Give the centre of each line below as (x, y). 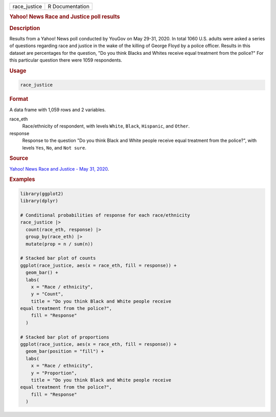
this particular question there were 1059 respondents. (66, 60)
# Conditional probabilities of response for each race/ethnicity (105, 215)
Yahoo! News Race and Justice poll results (65, 17)
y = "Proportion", (54, 373)
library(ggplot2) (42, 194)
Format (19, 99)
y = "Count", (47, 294)
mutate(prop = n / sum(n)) (60, 244)
